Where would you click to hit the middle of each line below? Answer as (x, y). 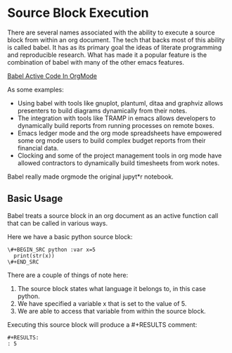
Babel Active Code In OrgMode (52, 76)
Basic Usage (35, 199)
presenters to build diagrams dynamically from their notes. (102, 110)
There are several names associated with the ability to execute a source (111, 32)
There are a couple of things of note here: (68, 275)
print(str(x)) (34, 256)
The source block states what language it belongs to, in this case (111, 288)
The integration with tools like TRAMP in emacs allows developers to (116, 118)
